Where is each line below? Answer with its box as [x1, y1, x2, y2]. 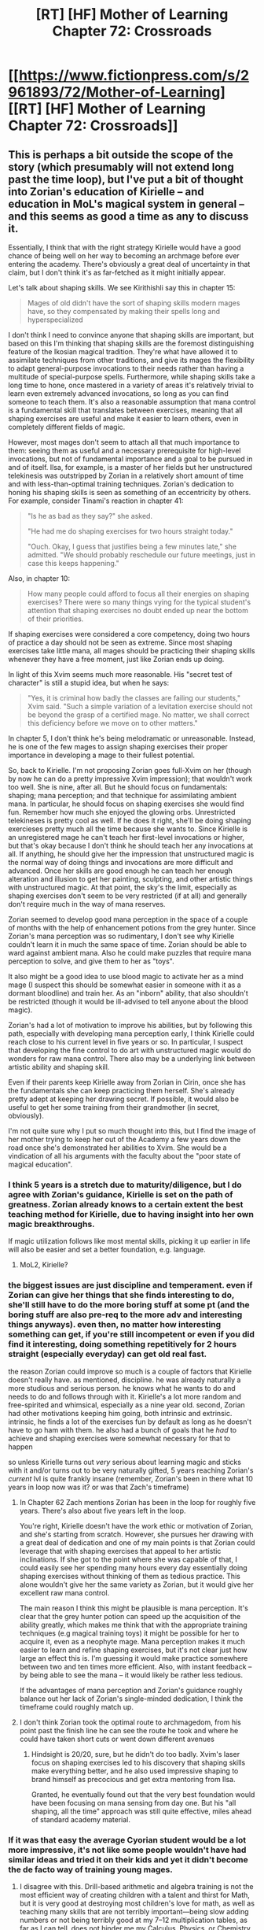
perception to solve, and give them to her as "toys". [8, 956, 174, 966]
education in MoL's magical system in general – [8, 197, 245, 210]
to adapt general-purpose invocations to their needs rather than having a [8, 364, 244, 373]
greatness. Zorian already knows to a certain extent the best [8, 1199, 244, 1210]
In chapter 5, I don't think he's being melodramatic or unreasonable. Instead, [8, 734, 255, 743]
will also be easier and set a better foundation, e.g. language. [8, 1245, 206, 1255]
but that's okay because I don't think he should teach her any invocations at [8, 841, 254, 850]
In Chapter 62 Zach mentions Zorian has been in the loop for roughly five [19, 1497, 256, 1507]
